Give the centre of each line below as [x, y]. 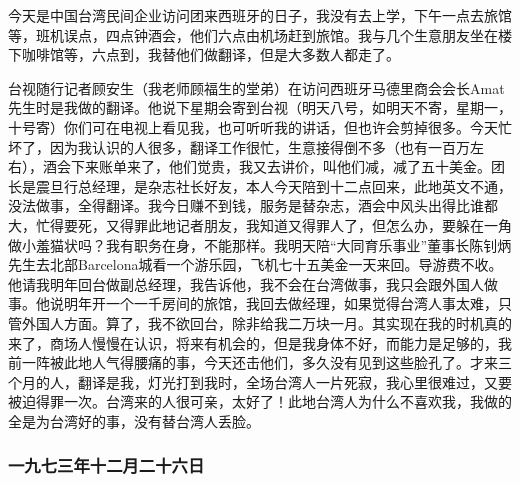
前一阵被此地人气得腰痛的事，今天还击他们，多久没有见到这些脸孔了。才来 [253, 362]
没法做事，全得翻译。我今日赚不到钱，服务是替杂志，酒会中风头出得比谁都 [253, 205]
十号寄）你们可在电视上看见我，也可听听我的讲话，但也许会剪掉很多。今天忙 [260, 126]
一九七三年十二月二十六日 [106, 465]
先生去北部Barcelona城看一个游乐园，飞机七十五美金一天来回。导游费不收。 [255, 264]
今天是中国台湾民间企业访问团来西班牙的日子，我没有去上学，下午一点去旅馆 [260, 15]
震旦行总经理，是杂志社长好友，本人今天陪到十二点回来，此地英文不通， [273, 185]
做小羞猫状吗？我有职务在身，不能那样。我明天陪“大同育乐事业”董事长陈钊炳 [260, 244]
